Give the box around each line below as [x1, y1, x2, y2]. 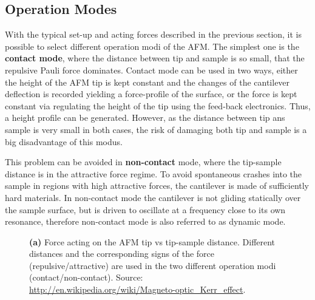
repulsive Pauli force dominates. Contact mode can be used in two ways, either [5, 63, 298, 76]
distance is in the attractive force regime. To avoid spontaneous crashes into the [5, 167, 302, 180]
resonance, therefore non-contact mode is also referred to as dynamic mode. [5, 215, 286, 228]
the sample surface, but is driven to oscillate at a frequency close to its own [5, 203, 286, 216]
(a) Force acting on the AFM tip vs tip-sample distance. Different [29, 235, 276, 248]
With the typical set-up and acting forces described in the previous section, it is [5, 28, 302, 41]
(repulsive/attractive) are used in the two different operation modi [29, 259, 276, 271]
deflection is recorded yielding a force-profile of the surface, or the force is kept [5, 87, 297, 100]
